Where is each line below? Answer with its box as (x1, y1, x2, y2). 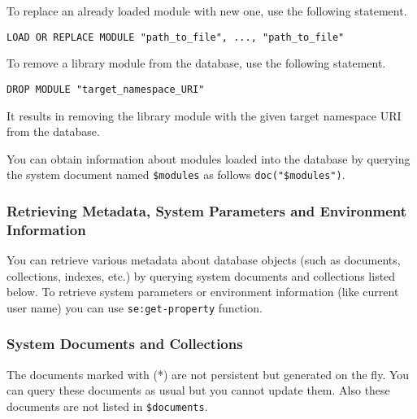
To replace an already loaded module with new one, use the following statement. (7, 2, 407, 19)
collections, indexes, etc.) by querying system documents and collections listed (7, 267, 396, 284)
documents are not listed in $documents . (7, 397, 208, 414)
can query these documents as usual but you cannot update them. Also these (7, 382, 390, 399)
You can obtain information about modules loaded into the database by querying (7, 150, 410, 167)
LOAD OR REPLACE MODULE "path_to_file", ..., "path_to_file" (7, 31, 345, 43)
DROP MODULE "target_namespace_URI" (7, 83, 205, 95)
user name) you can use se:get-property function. (7, 299, 263, 316)
